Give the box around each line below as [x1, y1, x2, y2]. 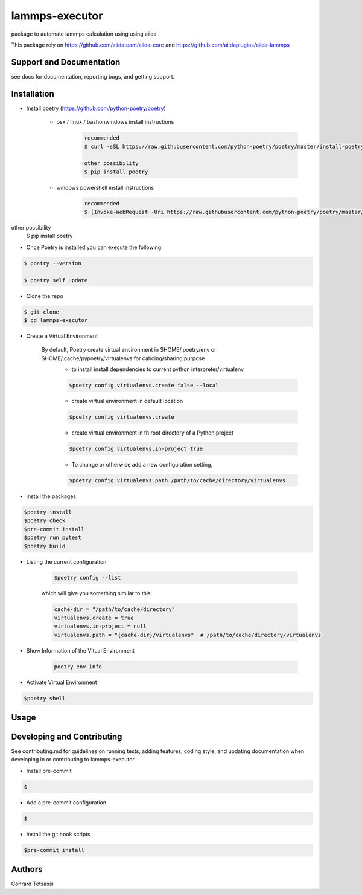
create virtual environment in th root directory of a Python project [71, 429, 233, 436]
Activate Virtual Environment [26, 679, 98, 686]
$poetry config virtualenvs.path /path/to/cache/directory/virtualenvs [69, 477, 286, 483]
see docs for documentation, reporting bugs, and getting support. [11, 73, 175, 80]
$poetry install [24, 508, 72, 515]
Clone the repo [26, 292, 63, 299]
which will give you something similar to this [41, 590, 151, 597]
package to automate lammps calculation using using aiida [11, 30, 157, 37]
